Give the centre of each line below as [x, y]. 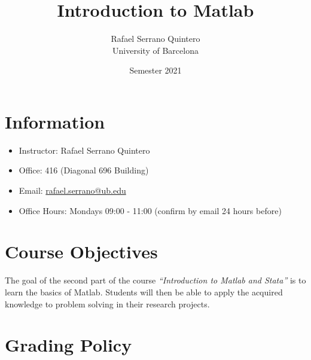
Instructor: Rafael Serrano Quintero [84, 150]
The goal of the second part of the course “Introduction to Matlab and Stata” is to [155, 280]
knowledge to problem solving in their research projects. [107, 303]
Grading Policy [68, 345]
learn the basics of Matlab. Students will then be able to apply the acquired [144, 292]
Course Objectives [81, 251]
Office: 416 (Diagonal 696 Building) [84, 170]
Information [55, 121]
